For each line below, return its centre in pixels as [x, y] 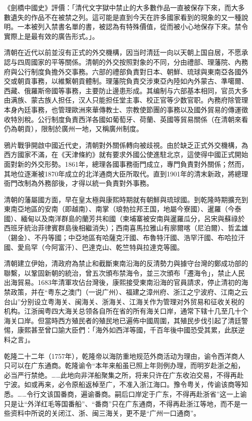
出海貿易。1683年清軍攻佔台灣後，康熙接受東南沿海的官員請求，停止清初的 [123, 282]
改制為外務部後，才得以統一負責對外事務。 [85, 183]
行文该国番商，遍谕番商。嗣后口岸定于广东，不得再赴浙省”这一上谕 [140, 394]
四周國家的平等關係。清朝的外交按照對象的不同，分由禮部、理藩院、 [126, 61]
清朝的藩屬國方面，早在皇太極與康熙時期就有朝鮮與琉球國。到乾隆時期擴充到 [126, 199]
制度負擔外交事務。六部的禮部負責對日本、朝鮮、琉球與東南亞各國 [136, 71]
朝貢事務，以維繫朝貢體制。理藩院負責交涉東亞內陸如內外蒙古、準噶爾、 [133, 81]
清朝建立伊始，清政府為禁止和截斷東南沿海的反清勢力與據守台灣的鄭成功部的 [126, 263]
